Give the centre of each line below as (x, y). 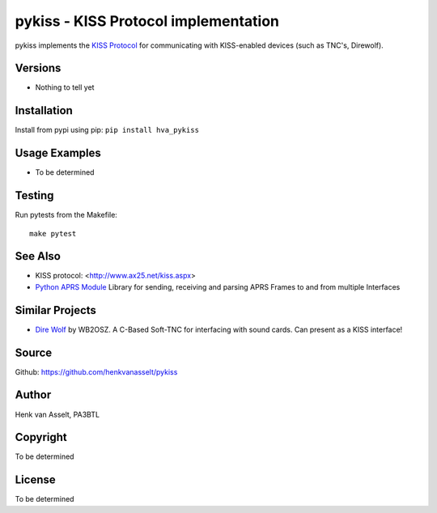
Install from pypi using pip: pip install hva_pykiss (107, 130)
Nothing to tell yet (65, 87)
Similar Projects (56, 310)
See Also (38, 256)
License (35, 480)
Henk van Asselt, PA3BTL (57, 414)
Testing (34, 195)
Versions (38, 68)
